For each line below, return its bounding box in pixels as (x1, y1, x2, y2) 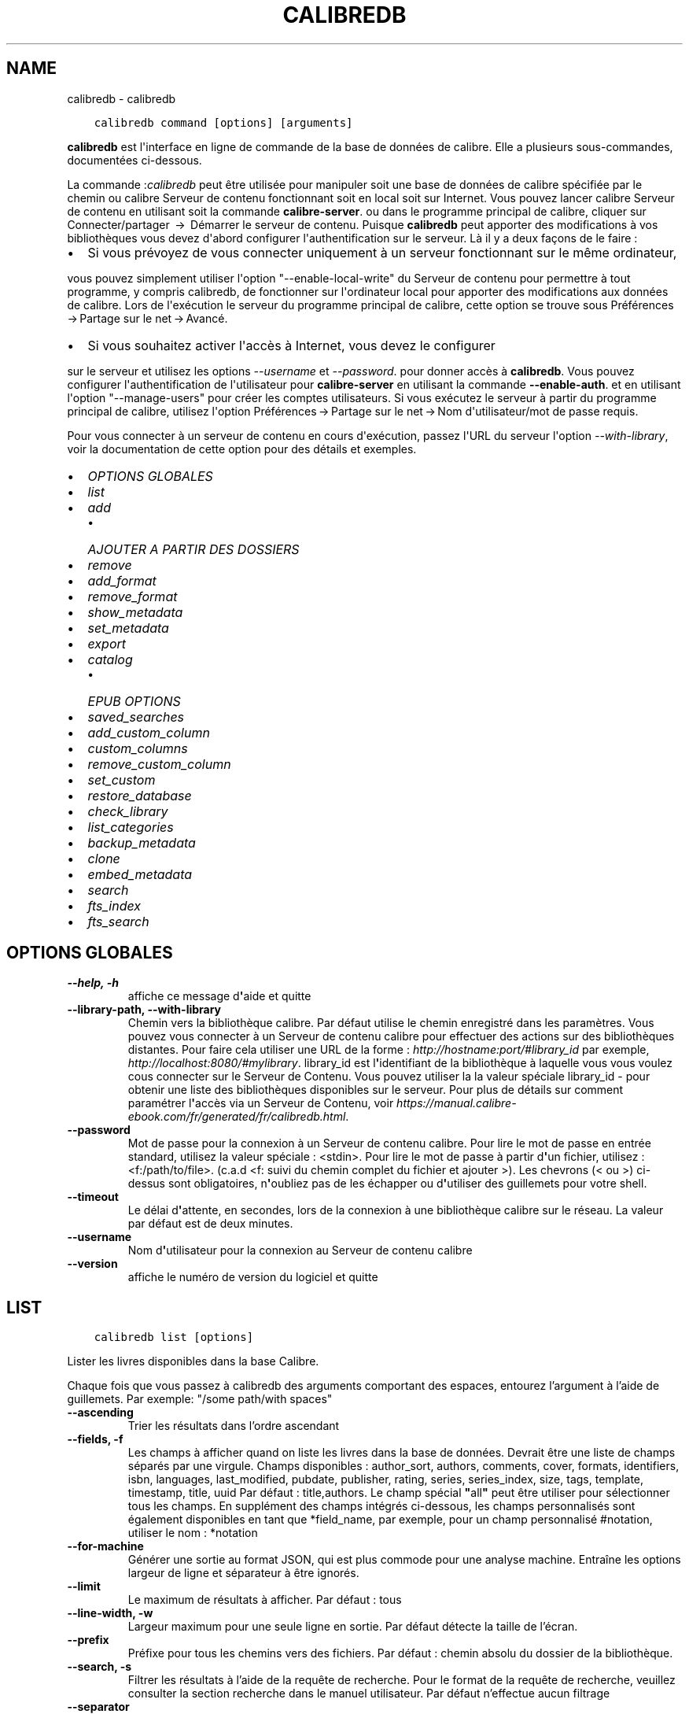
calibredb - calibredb (67, 91, 176, 105)
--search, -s (67, 1660, 132, 1674)
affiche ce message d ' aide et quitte (127, 989, 311, 1003)
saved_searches (87, 708, 185, 725)
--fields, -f (67, 1432, 123, 1446)
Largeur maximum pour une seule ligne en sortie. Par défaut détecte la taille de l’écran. (127, 1620, 578, 1634)
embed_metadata (87, 866, 193, 882)
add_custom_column (87, 724, 210, 741)
